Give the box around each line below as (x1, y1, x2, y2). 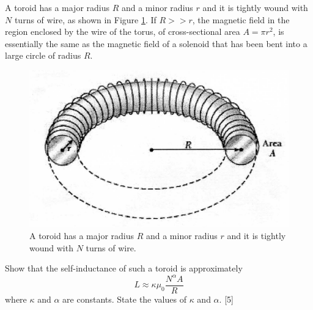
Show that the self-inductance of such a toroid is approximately (5, 262, 243, 275)
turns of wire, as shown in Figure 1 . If (14, 13, 156, 26)
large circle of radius (5, 49, 81, 62)
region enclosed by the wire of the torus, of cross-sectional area (5, 25, 240, 38)
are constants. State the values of (62, 292, 186, 305)
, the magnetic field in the (192, 13, 290, 26)
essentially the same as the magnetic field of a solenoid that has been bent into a (5, 37, 307, 50)
